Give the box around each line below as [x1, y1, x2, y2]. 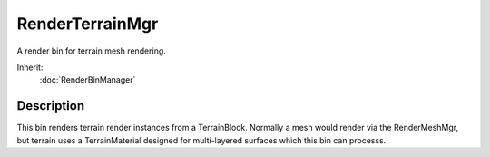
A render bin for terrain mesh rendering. [16, 45, 167, 56]
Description [16, 98, 85, 113]
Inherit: [16, 62, 44, 73]
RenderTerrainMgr [16, 14, 159, 34]
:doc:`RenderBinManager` [39, 74, 136, 85]
